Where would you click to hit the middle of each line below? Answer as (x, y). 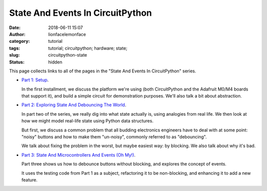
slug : (14, 55)
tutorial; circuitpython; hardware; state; (88, 48)
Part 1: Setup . (35, 80)
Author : (17, 34)
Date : (15, 28)
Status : (17, 62)
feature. (30, 180)
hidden (55, 62)
